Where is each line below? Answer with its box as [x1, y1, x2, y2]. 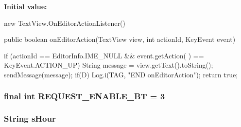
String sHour [4, 112, 56, 125]
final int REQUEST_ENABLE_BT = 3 [4, 90, 165, 102]
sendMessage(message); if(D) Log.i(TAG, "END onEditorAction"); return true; [4, 69, 238, 79]
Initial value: [4, 1, 47, 11]
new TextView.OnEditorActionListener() [4, 18, 125, 28]
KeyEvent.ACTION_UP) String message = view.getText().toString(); [4, 60, 213, 70]
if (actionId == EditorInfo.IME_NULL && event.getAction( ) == [4, 50, 204, 60]
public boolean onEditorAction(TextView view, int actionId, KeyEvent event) [4, 34, 236, 44]
